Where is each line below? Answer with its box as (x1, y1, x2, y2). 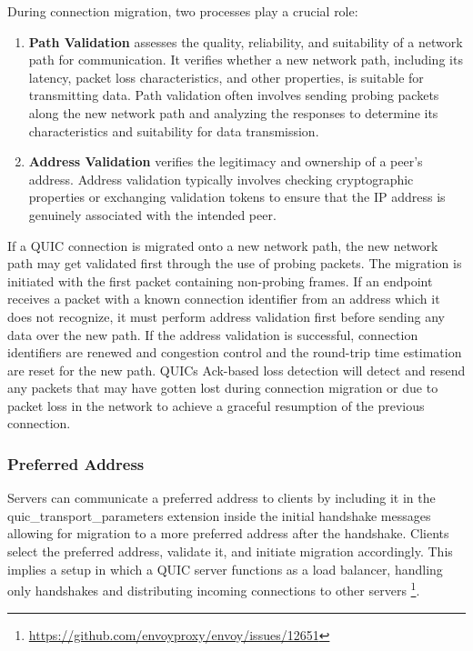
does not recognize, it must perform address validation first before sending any (7, 306, 445, 325)
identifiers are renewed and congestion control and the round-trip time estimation (7, 343, 462, 362)
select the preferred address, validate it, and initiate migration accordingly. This (7, 542, 453, 561)
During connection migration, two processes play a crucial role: (7, 2, 358, 20)
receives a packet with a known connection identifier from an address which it (7, 289, 440, 308)
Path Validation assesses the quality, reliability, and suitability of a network (28, 32, 463, 51)
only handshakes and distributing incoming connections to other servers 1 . (7, 578, 420, 599)
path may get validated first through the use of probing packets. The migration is (7, 254, 462, 273)
